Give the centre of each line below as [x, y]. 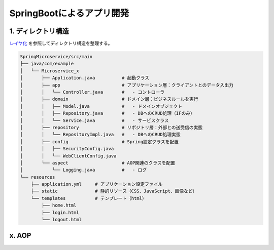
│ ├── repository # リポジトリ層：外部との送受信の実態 [111, 127]
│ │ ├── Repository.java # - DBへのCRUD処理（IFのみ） [107, 113]
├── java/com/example [47, 64]
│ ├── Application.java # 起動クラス [85, 78]
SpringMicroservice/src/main [56, 57]
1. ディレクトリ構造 [39, 31]
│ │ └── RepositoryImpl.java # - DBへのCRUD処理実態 [100, 135]
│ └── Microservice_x [50, 71]
